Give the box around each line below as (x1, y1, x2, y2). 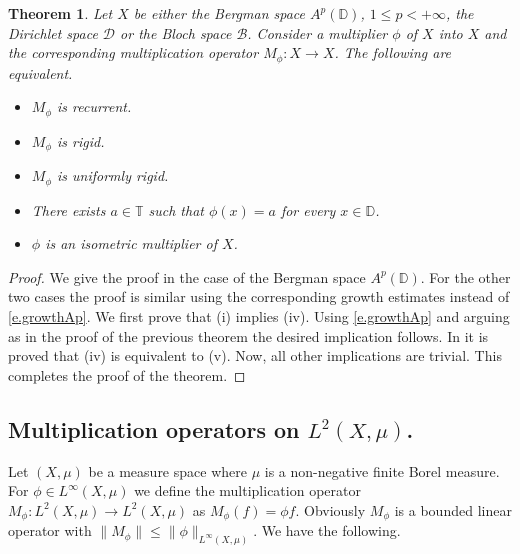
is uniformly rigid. (57, 165, 169, 186)
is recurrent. (57, 96, 132, 117)
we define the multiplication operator (134, 480, 361, 501)
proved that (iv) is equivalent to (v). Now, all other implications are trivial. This (8, 345, 502, 366)
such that (148, 199, 204, 220)
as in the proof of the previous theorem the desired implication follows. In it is (8, 325, 489, 346)
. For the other (420, 266, 511, 287)
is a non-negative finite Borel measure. (264, 460, 500, 481)
